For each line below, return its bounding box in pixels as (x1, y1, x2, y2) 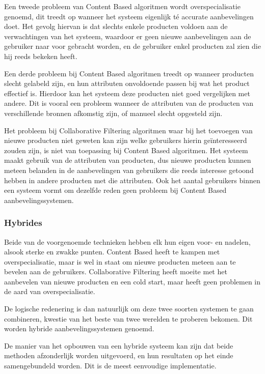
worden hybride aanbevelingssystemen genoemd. (4, 323, 154, 334)
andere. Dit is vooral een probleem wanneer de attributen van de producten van (4, 98, 253, 108)
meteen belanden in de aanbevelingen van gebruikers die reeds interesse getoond (4, 164, 254, 175)
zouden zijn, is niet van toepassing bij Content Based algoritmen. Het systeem (4, 145, 248, 155)
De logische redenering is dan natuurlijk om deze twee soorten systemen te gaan (4, 303, 254, 314)
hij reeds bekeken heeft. (4, 50, 77, 61)
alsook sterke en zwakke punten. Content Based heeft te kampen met (4, 246, 220, 257)
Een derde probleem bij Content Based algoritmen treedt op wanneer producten (4, 68, 254, 78)
